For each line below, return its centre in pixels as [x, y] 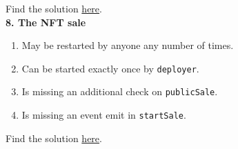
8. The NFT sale [46, 22]
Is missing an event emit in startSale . [104, 115]
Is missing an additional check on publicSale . [120, 91]
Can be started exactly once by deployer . [110, 68]
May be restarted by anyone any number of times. [128, 45]
